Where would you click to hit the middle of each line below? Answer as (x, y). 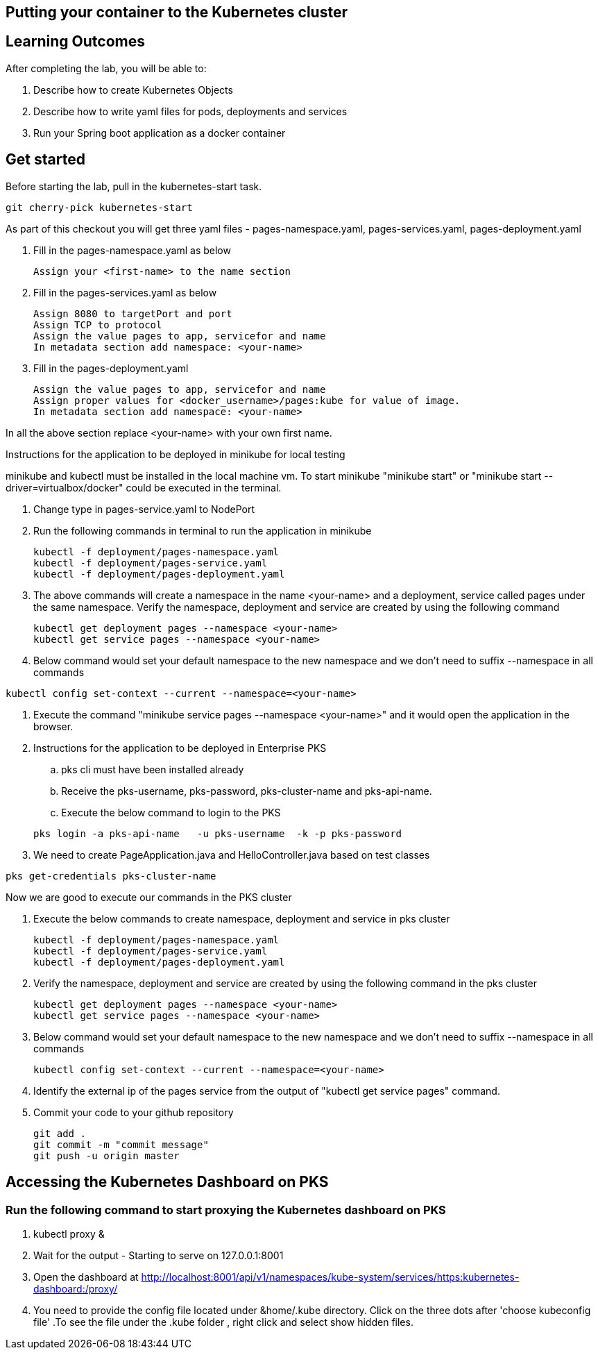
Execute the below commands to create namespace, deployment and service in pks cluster (242, 918)
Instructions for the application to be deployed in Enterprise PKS (180, 748)
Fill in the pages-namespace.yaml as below (132, 250)
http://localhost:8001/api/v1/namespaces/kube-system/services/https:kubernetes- (330, 1277)
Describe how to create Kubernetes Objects (133, 90)
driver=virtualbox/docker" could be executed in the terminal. (144, 487)
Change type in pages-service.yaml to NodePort (144, 509)
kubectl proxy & (69, 1234)
